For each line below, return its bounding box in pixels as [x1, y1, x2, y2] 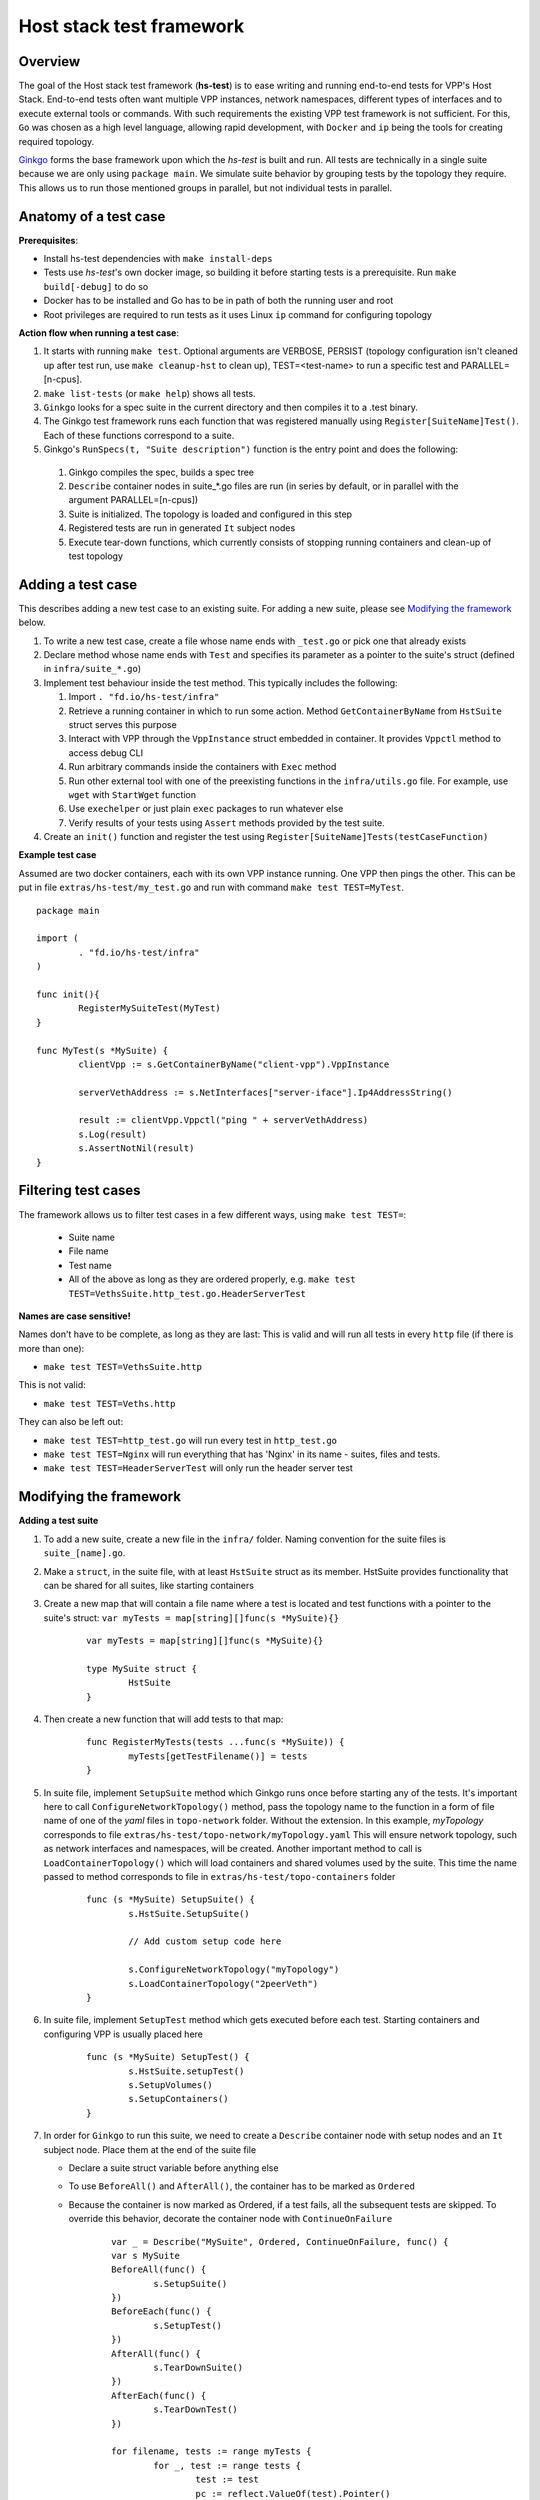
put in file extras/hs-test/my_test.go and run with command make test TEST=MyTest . [18, 881, 405, 894]
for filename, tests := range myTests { [111, 2446, 312, 2457]
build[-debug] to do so [43, 280, 149, 292]
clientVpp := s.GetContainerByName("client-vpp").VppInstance [78, 1058, 390, 1070]
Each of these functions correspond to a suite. [43, 429, 235, 441]
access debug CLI [68, 746, 144, 759]
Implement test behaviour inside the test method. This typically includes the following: [43, 676, 399, 689]
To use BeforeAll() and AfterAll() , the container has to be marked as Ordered [68, 2180, 415, 2192]
